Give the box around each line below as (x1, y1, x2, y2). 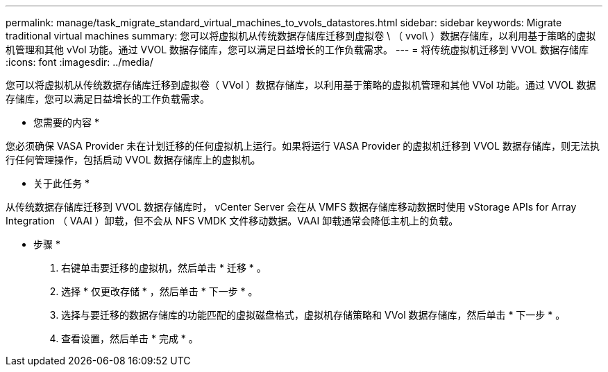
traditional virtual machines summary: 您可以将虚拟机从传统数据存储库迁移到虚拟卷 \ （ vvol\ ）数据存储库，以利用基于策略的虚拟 (6, 30, 596, 42)
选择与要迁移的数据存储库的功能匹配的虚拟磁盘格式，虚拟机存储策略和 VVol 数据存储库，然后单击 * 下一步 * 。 (61, 309, 566, 321)
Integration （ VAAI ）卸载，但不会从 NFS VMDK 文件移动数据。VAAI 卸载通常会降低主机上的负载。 (6, 215, 459, 227)
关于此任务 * (33, 177, 90, 189)
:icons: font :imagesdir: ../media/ (6, 56, 153, 68)
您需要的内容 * (33, 116, 99, 128)
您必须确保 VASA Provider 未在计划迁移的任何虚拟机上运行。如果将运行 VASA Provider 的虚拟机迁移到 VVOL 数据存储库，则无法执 (6, 140, 600, 152)
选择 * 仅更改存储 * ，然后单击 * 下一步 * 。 (61, 285, 258, 297)
